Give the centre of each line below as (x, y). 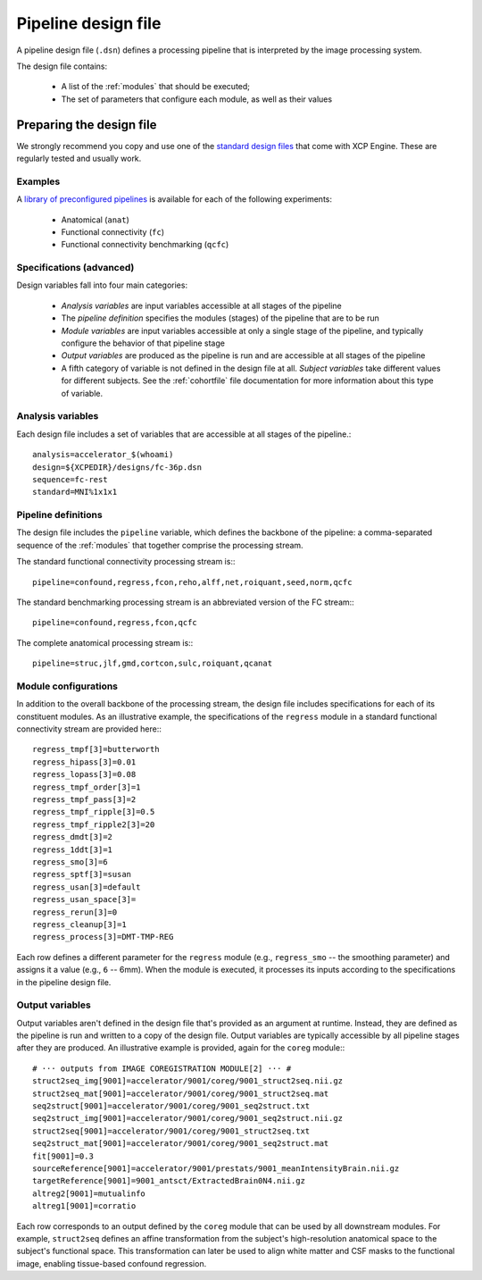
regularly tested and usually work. (79, 159)
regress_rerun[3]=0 (75, 912)
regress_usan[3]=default (87, 887)
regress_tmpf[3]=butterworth (96, 749)
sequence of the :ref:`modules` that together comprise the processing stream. (160, 545)
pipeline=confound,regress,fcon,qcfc (115, 623)
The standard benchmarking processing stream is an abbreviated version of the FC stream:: (185, 602)
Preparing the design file (87, 125)
